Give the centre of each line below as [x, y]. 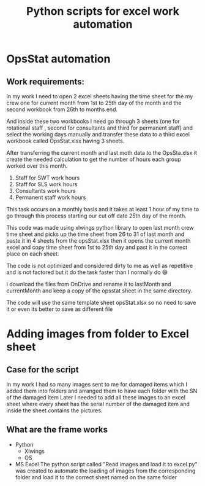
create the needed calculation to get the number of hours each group [94, 159]
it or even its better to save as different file [60, 309]
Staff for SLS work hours [46, 184]
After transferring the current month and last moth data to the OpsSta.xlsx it [102, 153]
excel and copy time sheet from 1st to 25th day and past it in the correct [97, 247]
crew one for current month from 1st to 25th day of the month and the [94, 103]
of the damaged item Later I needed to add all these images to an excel [96, 397]
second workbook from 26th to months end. [62, 109]
